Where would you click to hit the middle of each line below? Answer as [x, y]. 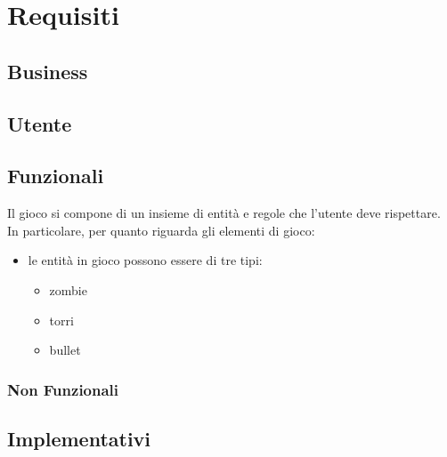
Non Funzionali [63, 389]
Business [48, 71]
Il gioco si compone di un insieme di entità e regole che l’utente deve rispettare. [224, 213]
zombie [68, 289]
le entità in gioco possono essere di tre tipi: [145, 260]
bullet [65, 350]
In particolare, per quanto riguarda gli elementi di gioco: [161, 230]
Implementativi [79, 438]
